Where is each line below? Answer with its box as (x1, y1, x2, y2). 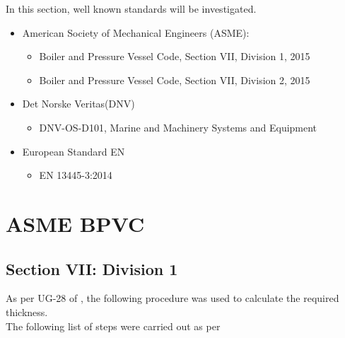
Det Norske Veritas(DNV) (22, 96, 135, 111)
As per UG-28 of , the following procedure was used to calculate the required (6, 291, 339, 305)
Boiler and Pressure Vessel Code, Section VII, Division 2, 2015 (39, 72, 310, 87)
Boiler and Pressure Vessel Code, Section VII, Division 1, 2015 (39, 49, 310, 64)
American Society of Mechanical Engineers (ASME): (22, 25, 250, 40)
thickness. (6, 304, 48, 319)
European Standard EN (22, 144, 125, 158)
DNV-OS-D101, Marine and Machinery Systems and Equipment (39, 120, 317, 134)
